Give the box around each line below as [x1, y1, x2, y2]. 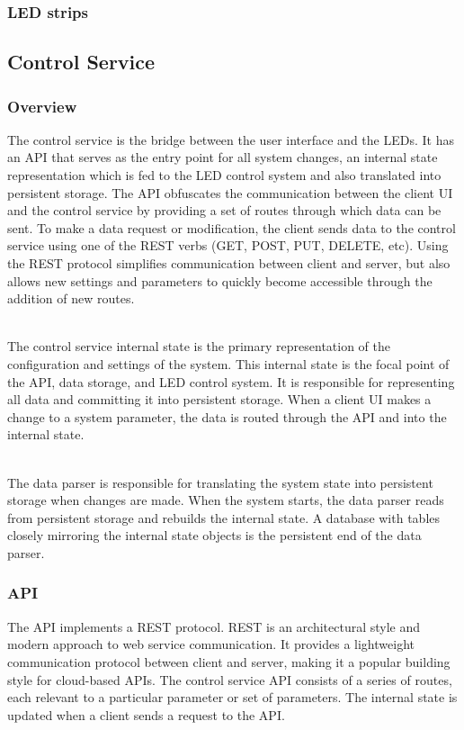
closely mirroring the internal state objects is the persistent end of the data [7, 526, 422, 545]
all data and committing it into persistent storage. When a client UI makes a [7, 390, 432, 409]
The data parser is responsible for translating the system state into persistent [7, 473, 433, 491]
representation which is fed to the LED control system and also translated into [7, 166, 442, 185]
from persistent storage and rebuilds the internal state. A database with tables [7, 508, 441, 527]
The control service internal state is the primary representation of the [7, 337, 391, 356]
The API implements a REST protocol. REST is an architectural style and [7, 617, 421, 635]
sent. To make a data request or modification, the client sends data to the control [7, 218, 456, 237]
